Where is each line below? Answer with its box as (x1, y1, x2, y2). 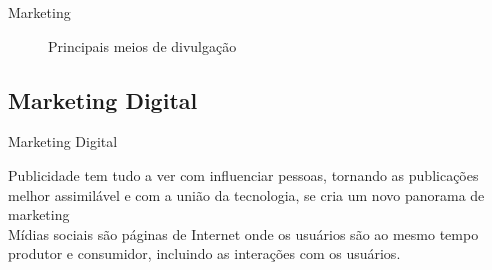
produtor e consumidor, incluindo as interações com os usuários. (8, 243, 401, 264)
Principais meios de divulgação (48, 35, 237, 56)
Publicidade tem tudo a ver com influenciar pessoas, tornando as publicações (8, 164, 479, 185)
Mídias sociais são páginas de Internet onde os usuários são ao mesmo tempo (8, 223, 479, 244)
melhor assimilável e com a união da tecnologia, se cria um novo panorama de (8, 184, 485, 205)
